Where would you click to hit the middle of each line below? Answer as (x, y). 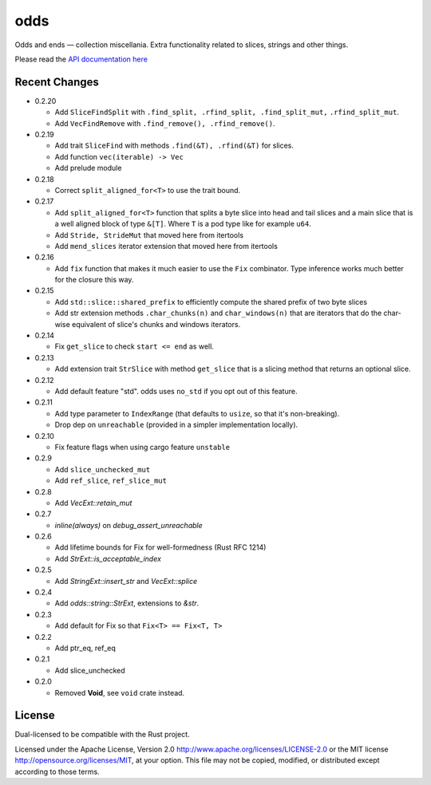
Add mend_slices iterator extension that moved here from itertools (166, 246)
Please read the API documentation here (81, 59)
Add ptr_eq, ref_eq (85, 648)
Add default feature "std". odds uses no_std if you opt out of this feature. (176, 391)
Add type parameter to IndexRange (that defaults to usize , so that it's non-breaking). (197, 413)
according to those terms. (57, 771)
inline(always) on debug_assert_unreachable (129, 525)
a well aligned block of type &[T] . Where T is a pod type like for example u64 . (183, 224)
